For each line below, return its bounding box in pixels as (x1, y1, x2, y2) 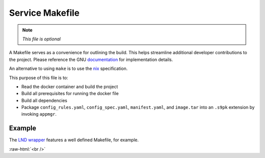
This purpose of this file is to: (9, 74, 68, 81)
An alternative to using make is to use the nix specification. (9, 65, 128, 71)
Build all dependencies (21, 97, 67, 103)
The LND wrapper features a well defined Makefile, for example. (9, 137, 139, 143)
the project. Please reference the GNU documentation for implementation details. (9, 57, 173, 63)
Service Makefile (9, 7, 79, 18)
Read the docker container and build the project (21, 84, 118, 90)
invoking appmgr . (21, 111, 56, 117)
